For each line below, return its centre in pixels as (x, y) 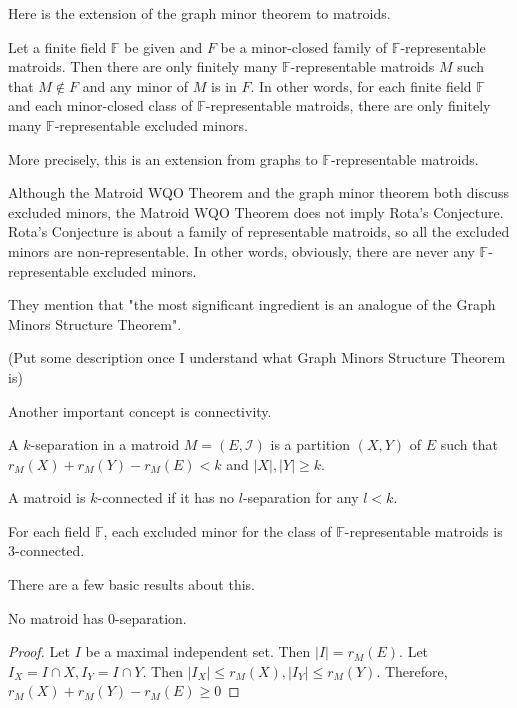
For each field (49, 530)
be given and (163, 46)
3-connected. (46, 550)
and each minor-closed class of (100, 105)
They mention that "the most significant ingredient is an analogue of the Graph (252, 304)
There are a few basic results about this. (131, 584)
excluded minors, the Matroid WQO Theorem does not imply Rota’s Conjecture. (256, 211)
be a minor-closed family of (304, 46)
